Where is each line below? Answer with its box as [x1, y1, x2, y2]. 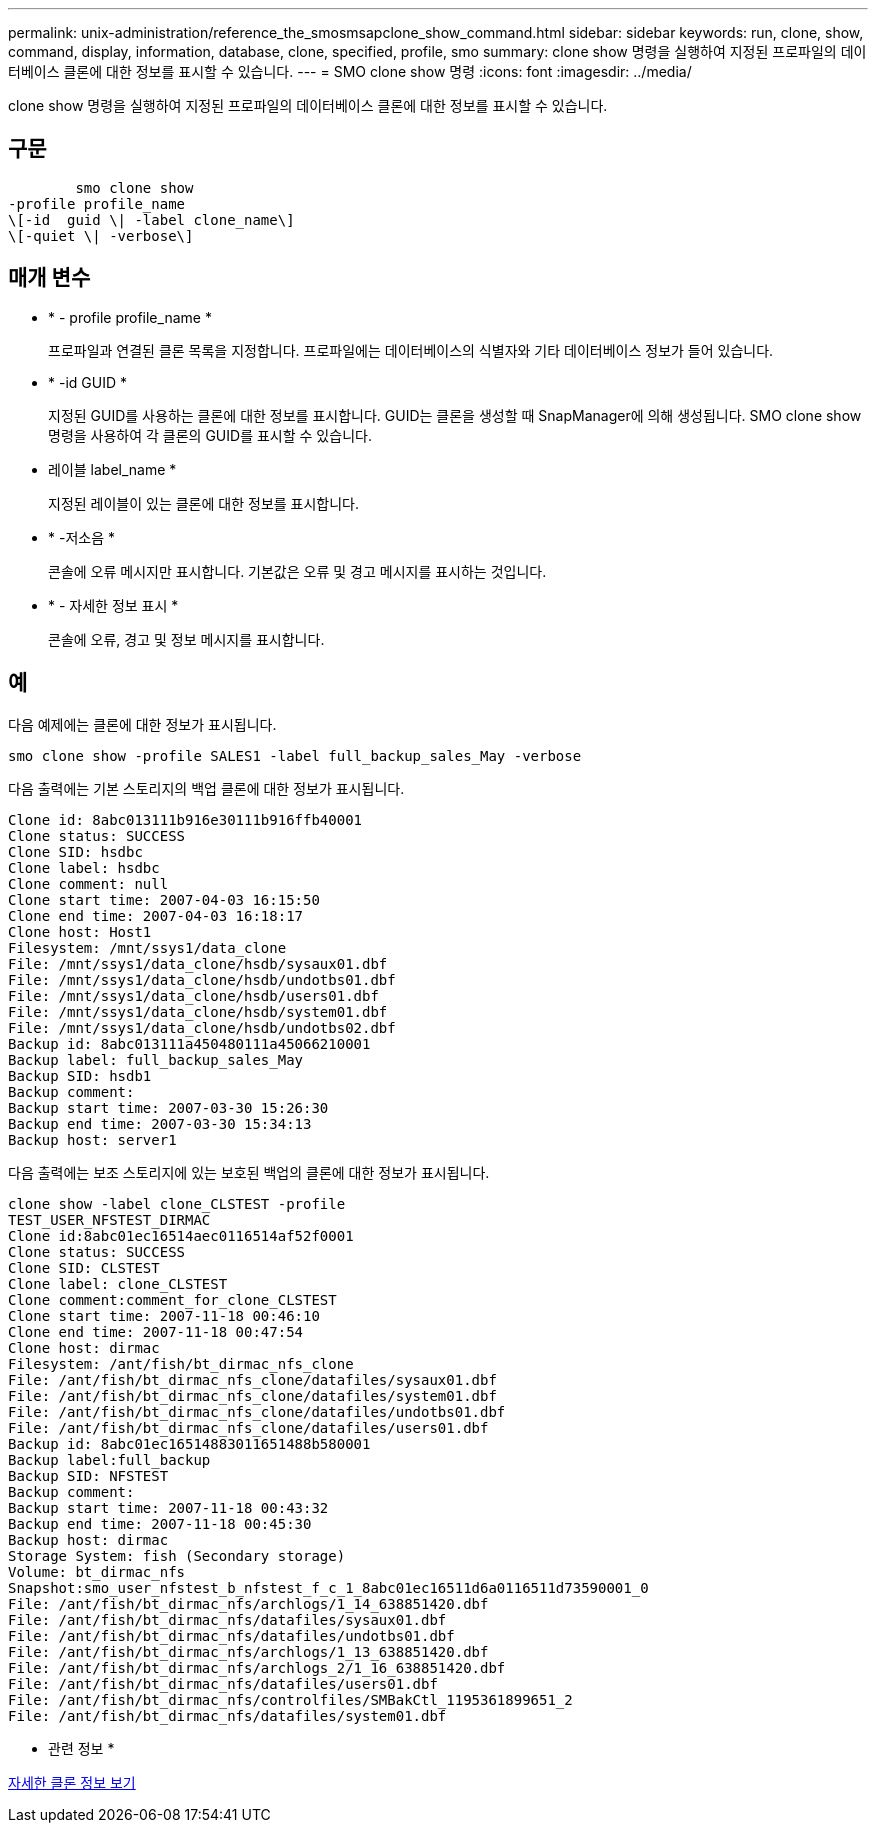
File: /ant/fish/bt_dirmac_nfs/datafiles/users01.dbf [8, 1675, 438, 1692]
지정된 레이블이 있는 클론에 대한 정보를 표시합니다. [48, 494, 360, 512]
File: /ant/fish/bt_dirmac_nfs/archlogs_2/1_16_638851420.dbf [8, 1659, 506, 1676]
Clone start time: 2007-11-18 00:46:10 [8, 1307, 320, 1324]
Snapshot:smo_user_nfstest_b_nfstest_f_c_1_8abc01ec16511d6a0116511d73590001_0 [8, 1579, 649, 1596]
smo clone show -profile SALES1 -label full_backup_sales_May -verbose [8, 747, 582, 764]
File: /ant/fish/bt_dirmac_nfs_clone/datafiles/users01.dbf [8, 1419, 489, 1436]
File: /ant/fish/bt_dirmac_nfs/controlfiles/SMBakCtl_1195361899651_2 [8, 1691, 573, 1708]
